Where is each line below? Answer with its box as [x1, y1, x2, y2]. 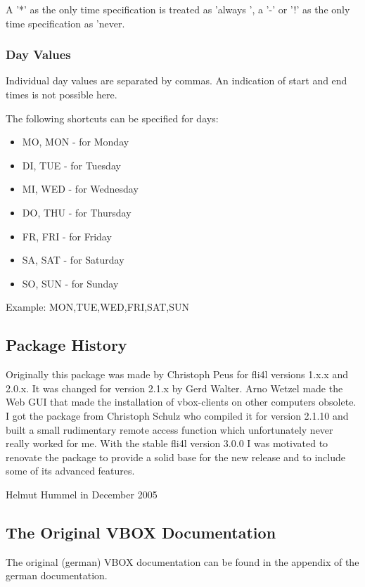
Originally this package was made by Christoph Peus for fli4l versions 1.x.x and [6, 367, 348, 382]
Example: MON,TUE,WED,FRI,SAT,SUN [6, 299, 190, 314]
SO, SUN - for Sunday [22, 276, 119, 290]
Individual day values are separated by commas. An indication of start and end [6, 73, 347, 88]
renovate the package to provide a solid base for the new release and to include [6, 449, 345, 464]
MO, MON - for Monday [22, 134, 129, 149]
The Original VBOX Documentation [6, 521, 276, 543]
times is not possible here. [6, 87, 117, 101]
